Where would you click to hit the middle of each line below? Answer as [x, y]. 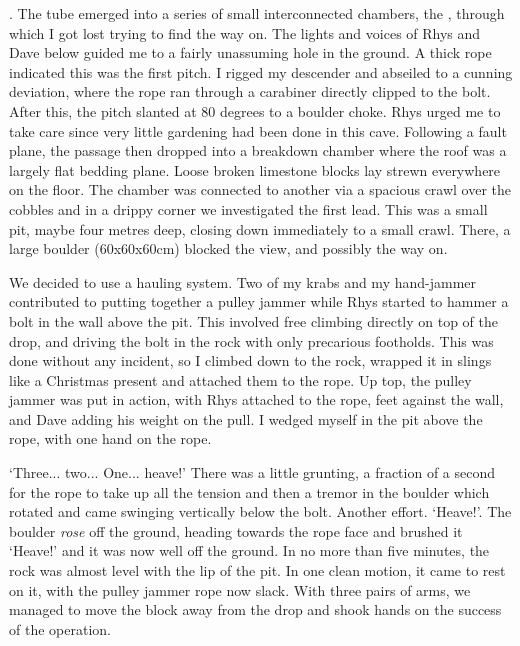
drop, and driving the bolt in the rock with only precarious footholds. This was [251, 340]
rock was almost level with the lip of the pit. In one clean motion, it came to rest [257, 570]
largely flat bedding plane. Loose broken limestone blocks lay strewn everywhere [255, 169]
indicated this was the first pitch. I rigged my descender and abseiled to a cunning [261, 71]
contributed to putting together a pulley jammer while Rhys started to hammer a [259, 301]
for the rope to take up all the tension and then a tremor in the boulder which [249, 491]
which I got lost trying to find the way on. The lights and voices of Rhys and [245, 32]
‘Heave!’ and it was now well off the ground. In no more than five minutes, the [249, 550]
